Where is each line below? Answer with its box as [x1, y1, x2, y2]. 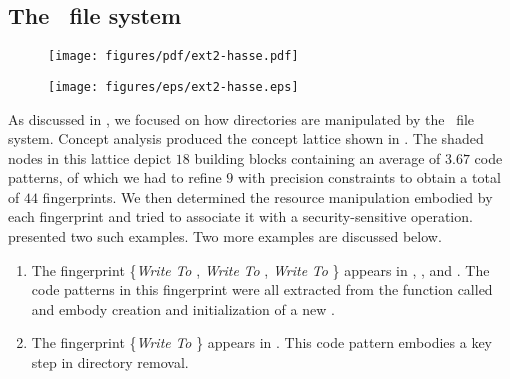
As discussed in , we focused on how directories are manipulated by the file [8, 108, 475, 129]
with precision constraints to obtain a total [237, 167, 501, 188]
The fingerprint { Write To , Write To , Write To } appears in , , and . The [31, 259, 490, 280]
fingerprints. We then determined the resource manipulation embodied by [42, 186, 493, 207]
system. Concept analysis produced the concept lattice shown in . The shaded [8, 128, 484, 149]
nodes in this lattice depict [8, 147, 172, 168]
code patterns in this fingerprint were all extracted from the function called [31, 279, 493, 300]
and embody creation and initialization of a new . [31, 298, 335, 319]
